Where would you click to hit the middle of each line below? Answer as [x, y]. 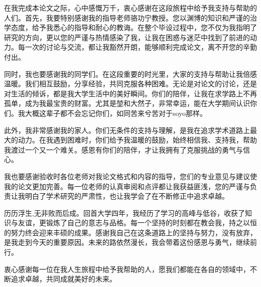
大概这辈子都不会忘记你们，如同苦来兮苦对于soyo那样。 [116, 113]
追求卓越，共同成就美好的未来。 [63, 279]
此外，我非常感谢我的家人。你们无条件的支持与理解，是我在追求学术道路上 [127, 130]
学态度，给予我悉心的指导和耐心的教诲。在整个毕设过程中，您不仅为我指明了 [130, 27]
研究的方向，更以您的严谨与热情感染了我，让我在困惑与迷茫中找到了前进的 [127, 37]
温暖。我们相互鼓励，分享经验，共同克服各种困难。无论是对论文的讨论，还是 [130, 84]
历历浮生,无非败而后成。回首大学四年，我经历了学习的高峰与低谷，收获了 [124, 212]
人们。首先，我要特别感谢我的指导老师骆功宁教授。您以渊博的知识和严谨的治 [130, 17]
